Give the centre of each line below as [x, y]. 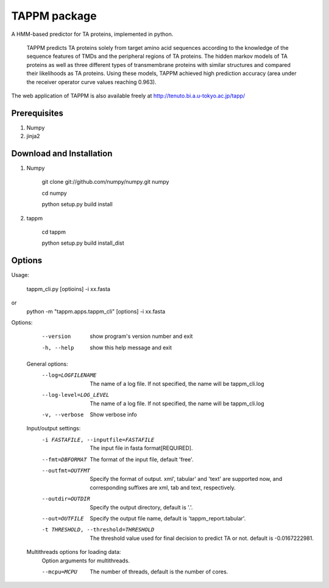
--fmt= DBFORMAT [65, 459]
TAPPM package [54, 16]
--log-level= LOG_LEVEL [76, 395]
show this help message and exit [131, 348]
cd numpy [54, 193]
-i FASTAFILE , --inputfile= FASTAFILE [98, 439]
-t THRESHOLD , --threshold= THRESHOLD [98, 530]
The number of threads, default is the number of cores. [159, 572]
